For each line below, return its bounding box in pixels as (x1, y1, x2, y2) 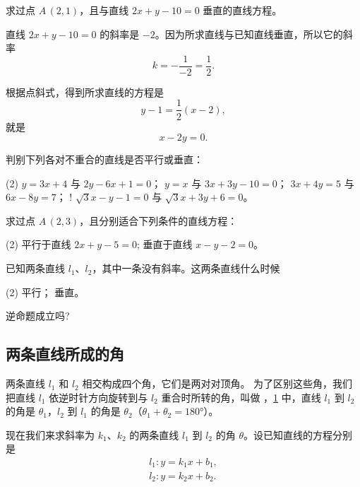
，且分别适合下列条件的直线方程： (79, 213, 238, 228)
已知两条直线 (6, 261, 65, 276)
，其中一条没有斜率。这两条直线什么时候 (92, 261, 280, 276)
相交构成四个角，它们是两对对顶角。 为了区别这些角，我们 (82, 376, 353, 391)
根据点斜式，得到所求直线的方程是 (6, 84, 164, 99)
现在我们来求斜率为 (6, 427, 95, 442)
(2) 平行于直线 (6, 237, 71, 252)
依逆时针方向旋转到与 (49, 389, 148, 404)
